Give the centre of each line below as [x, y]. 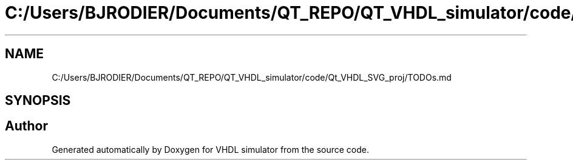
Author [26, 126]
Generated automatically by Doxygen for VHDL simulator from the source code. [211, 149]
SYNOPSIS [38, 101]
